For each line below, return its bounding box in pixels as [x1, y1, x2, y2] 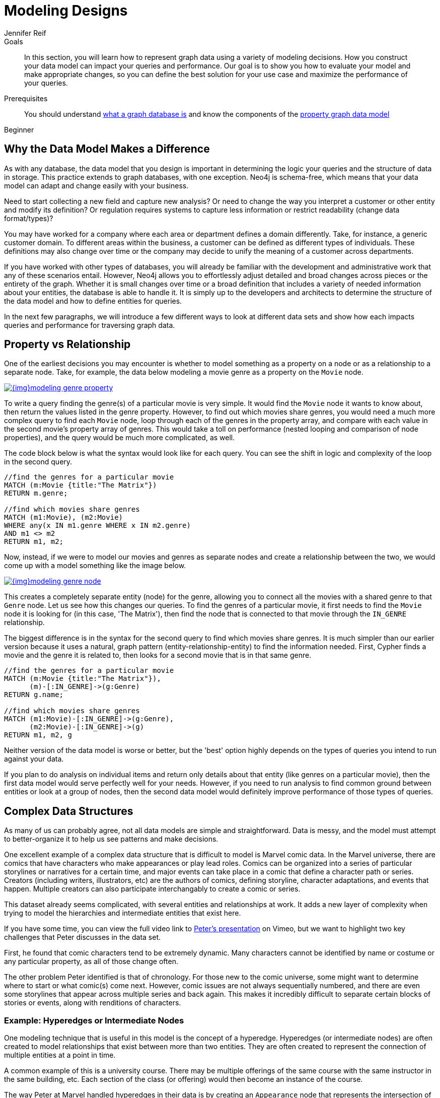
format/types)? [4, 214, 53, 223]
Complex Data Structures [4, 804, 133, 817]
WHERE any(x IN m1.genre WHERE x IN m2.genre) [4, 521, 191, 530]
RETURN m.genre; [4, 489, 68, 498]
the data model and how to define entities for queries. [4, 296, 182, 305]
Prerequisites [4, 94, 48, 103]
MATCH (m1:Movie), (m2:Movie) [4, 513, 123, 522]
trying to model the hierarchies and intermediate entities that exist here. [4, 909, 241, 918]
